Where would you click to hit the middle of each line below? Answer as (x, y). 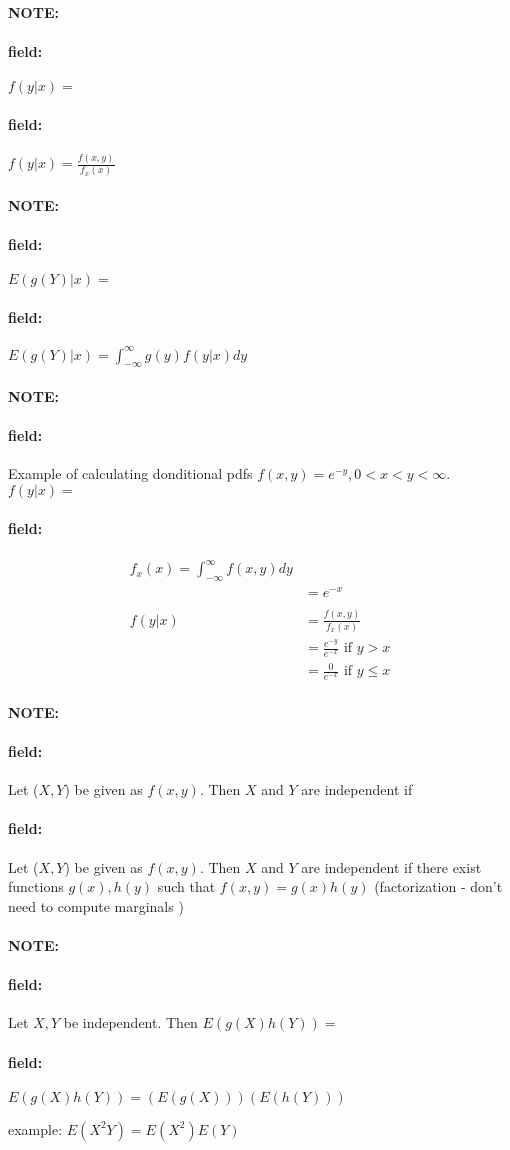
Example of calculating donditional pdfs (130, 473)
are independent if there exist (391, 866)
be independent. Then (130, 1022)
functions (36, 886)
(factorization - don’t (438, 886)
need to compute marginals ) (96, 905)
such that (186, 886)
